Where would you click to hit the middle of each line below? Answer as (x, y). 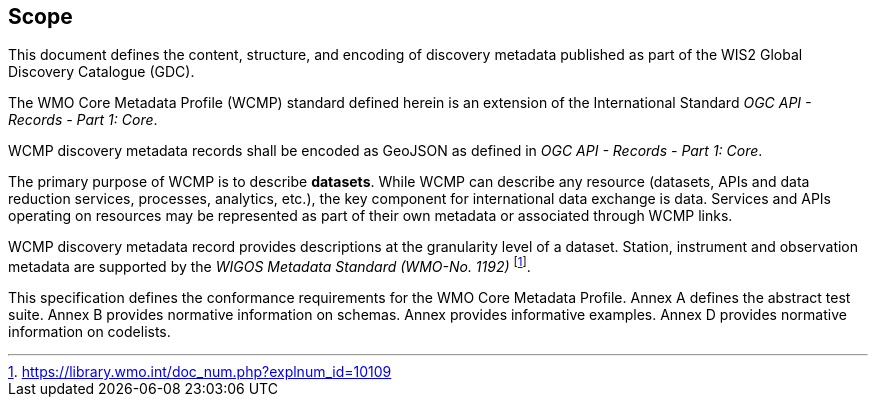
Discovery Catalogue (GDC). (101, 72)
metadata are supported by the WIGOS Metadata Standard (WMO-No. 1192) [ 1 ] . (269, 265)
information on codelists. (89, 332)
